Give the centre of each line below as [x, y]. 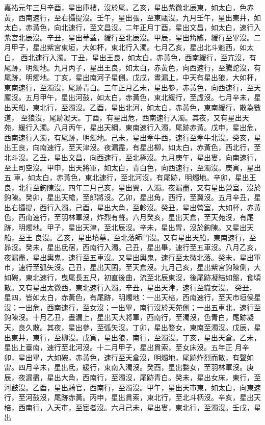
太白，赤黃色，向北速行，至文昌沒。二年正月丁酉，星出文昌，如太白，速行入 [132, 27]
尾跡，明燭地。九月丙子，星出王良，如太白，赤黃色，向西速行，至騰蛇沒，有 [132, 67]
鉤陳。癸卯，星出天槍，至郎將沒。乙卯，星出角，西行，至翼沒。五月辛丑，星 [132, 197]
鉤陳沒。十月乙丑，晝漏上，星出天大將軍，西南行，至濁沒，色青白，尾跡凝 [129, 317]
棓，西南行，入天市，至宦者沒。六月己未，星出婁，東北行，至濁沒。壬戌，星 [132, 407]
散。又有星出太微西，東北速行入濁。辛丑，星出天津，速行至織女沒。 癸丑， [130, 287]
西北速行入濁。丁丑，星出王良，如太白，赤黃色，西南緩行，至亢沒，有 [138, 57]
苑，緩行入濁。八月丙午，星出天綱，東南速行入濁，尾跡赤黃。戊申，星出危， [132, 127]
